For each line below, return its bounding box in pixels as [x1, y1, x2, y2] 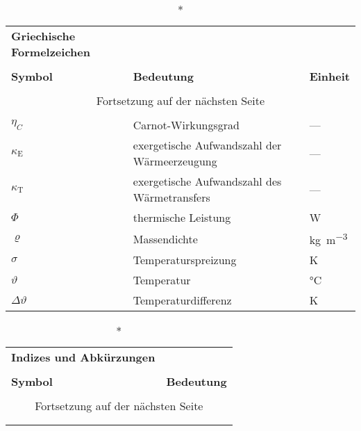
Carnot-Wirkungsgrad [133, 117, 240, 133]
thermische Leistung [133, 209, 231, 225]
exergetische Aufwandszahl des [133, 173, 282, 189]
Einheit [309, 68, 350, 84]
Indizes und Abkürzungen [11, 349, 156, 366]
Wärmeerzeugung [133, 153, 217, 169]
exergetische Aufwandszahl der [133, 137, 282, 153]
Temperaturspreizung [133, 252, 237, 268]
